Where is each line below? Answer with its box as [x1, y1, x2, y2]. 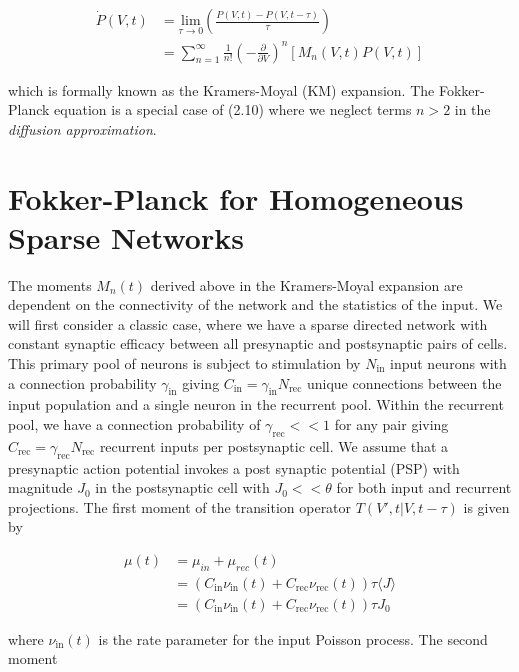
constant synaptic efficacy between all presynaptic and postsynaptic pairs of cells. [8, 333, 508, 354]
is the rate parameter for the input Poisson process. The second [98, 628, 488, 649]
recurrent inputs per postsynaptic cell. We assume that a [99, 435, 449, 456]
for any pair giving [334, 414, 449, 435]
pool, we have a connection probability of [8, 414, 261, 435]
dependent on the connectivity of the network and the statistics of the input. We [8, 294, 503, 315]
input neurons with [390, 353, 507, 374]
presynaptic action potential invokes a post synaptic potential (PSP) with [8, 457, 460, 478]
